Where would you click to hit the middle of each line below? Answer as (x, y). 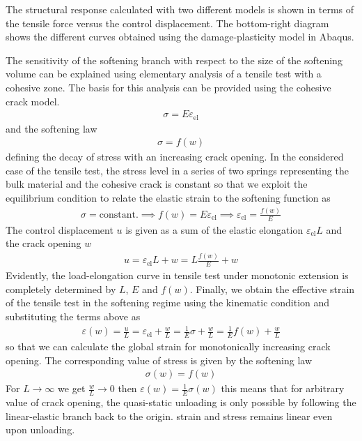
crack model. (33, 101)
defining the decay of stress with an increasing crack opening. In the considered (175, 157)
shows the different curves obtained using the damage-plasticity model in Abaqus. (180, 37)
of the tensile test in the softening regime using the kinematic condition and (168, 302)
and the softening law (52, 128)
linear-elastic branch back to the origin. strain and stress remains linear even (169, 416)
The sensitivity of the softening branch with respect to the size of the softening (174, 60)
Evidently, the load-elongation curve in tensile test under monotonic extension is (177, 275)
